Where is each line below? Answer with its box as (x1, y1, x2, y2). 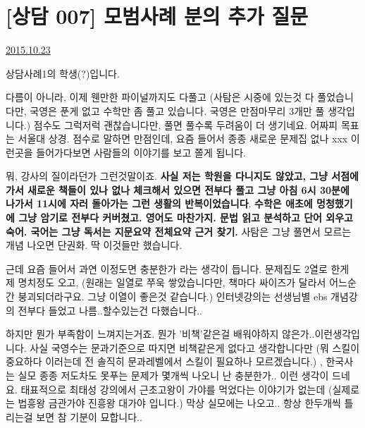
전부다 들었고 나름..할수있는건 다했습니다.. (18, 302, 202, 317)
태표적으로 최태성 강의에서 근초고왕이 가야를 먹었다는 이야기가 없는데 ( (20, 381, 333, 396)
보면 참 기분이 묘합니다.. (36, 409, 142, 424)
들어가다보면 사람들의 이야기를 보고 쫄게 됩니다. (36, 145, 246, 159)
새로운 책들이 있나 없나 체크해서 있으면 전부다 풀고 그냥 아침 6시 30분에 (27, 182, 349, 197)
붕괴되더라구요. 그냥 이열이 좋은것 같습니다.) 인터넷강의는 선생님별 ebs (18, 289, 328, 304)
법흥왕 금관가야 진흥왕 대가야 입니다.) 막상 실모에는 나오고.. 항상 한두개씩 (18, 396, 341, 410)
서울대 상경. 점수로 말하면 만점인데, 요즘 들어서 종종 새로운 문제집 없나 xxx (18, 131, 348, 146)
